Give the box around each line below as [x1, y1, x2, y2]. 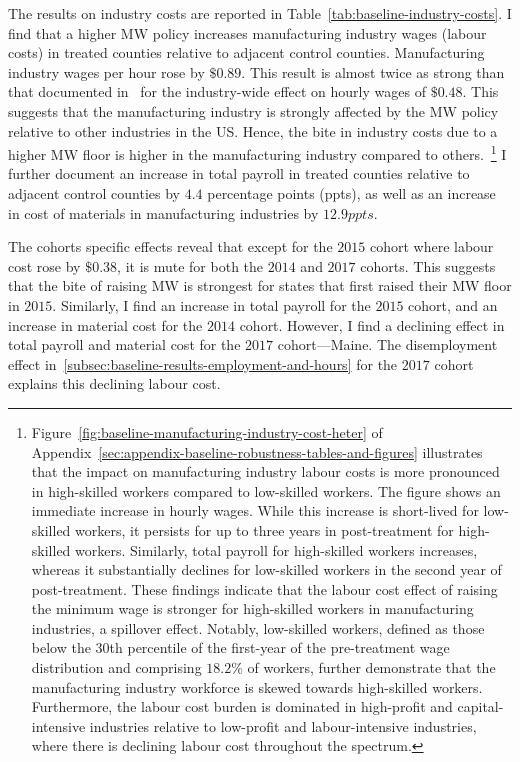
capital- [457, 696, 504, 717]
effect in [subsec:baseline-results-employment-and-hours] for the [8, 353, 398, 374]
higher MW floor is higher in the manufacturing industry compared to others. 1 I [8, 141, 507, 164]
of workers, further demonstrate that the [247, 657, 496, 678]
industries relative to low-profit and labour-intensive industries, [89, 715, 477, 736]
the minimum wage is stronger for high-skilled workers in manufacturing [31, 598, 474, 619]
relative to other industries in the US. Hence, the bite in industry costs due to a [8, 120, 498, 141]
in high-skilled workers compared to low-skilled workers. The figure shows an [31, 480, 501, 501]
